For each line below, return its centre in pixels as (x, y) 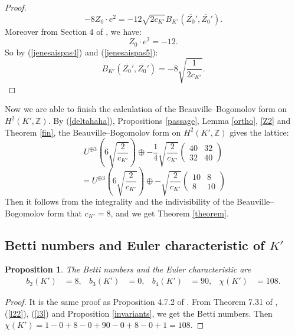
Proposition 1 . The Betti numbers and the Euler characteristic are (128, 269)
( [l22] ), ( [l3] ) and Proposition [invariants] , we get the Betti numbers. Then (139, 313)
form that (65, 213)
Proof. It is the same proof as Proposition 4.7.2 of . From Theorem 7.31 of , (141, 302)
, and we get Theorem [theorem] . (170, 213)
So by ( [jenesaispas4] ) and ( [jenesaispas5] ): (81, 52)
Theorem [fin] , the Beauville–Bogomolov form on (93, 132)
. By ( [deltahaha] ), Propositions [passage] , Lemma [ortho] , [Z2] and (169, 121)
